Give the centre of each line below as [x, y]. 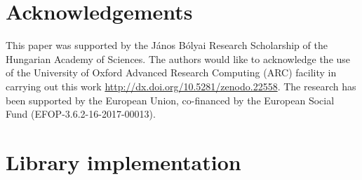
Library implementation [123, 161]
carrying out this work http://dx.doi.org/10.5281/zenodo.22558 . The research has [181, 86]
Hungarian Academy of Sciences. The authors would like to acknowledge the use [178, 58]
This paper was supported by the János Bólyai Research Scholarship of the [167, 45]
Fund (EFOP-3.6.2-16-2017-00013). [81, 114]
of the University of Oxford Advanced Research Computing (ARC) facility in [171, 72]
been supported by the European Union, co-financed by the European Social [170, 100]
